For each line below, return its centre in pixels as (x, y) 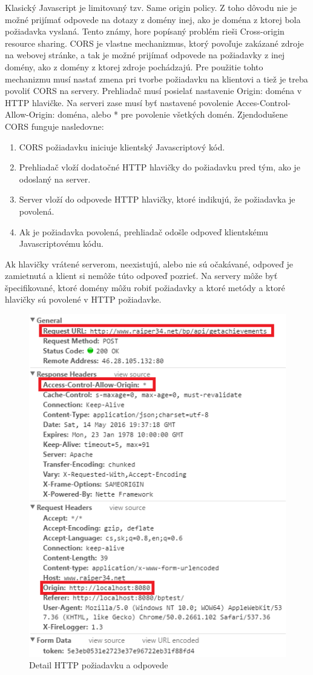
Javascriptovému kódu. (61, 243)
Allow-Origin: (30, 114)
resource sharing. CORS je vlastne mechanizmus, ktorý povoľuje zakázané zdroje (154, 43)
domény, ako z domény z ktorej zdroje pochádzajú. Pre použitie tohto (134, 66)
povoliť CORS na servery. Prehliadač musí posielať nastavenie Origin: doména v (153, 91)
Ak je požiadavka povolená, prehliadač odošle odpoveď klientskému (143, 231)
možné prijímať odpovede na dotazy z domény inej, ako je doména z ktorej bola (153, 19)
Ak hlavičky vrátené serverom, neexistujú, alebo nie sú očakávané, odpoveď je (149, 264)
